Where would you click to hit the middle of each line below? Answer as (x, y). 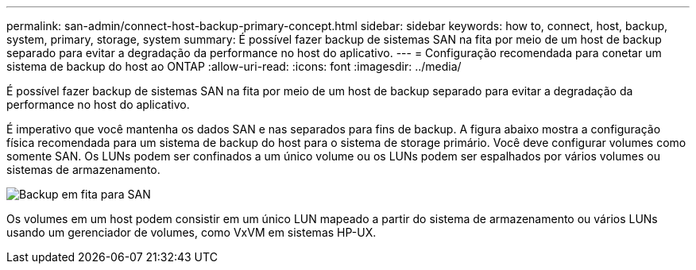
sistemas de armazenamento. (83, 170)
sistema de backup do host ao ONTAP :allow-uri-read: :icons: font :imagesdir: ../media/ (234, 66)
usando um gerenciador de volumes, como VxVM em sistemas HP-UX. (191, 232)
